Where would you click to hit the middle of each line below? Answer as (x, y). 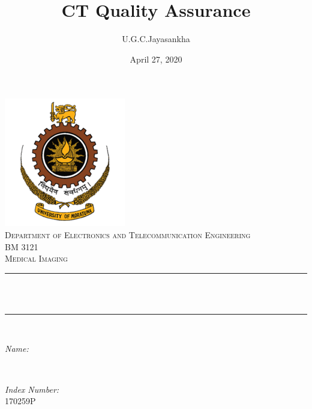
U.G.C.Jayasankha (156, 39)
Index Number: (32, 389)
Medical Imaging (36, 258)
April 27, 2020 (156, 59)
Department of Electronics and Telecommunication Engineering (128, 234)
